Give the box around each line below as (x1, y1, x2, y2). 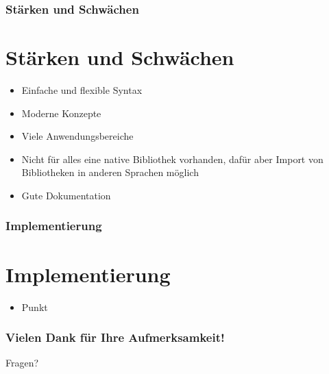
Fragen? (5, 356, 39, 370)
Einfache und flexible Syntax (21, 82, 143, 97)
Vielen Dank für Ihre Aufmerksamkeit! (5, 329, 225, 346)
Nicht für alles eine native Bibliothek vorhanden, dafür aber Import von (21, 151, 324, 166)
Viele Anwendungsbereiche (21, 129, 134, 143)
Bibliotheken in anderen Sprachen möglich (21, 165, 199, 179)
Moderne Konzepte (21, 105, 101, 120)
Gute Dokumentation (21, 188, 111, 202)
